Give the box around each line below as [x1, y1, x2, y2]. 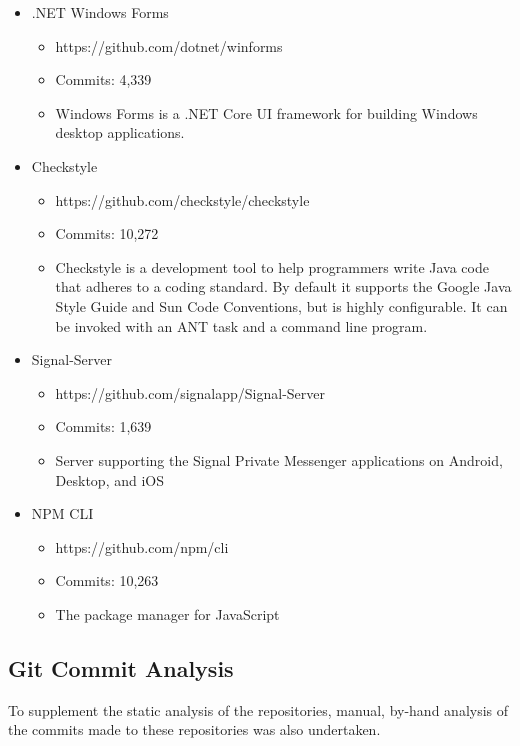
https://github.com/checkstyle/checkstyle [55, 189, 310, 210]
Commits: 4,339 [55, 69, 152, 90]
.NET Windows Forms [31, 2, 169, 22]
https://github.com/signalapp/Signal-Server [55, 382, 325, 403]
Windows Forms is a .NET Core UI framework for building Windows [55, 102, 478, 123]
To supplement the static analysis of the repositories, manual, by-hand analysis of [8, 699, 509, 720]
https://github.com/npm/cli [55, 536, 229, 557]
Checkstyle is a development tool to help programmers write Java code [55, 256, 489, 277]
